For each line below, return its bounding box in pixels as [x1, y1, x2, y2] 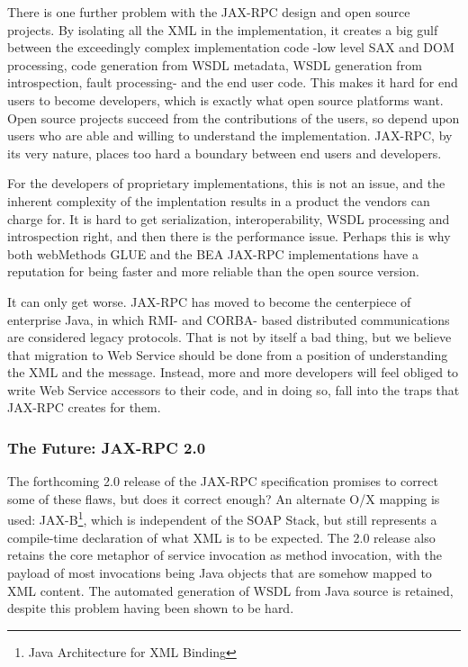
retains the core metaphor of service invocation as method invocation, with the [7, 545, 442, 564]
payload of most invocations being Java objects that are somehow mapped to [7, 563, 432, 581]
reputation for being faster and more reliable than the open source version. [7, 262, 419, 281]
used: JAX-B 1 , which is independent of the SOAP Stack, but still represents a [7, 508, 437, 529]
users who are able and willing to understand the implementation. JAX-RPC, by [7, 126, 453, 145]
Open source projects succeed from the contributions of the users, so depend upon [7, 108, 460, 127]
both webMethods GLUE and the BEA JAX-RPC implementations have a [7, 244, 419, 263]
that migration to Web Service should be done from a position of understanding [7, 345, 448, 364]
